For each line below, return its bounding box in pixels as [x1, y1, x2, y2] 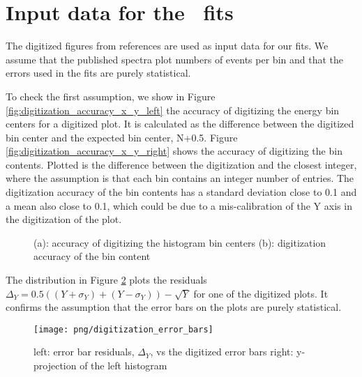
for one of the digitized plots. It [193, 286, 329, 300]
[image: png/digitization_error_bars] [33, 324, 213, 334]
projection [33, 358, 77, 373]
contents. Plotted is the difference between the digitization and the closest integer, [6, 157, 357, 171]
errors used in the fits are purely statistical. [6, 66, 191, 80]
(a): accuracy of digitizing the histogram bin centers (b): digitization [33, 235, 326, 249]
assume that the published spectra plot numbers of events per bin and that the [6, 52, 343, 66]
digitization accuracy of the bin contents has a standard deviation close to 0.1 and [6, 185, 357, 199]
